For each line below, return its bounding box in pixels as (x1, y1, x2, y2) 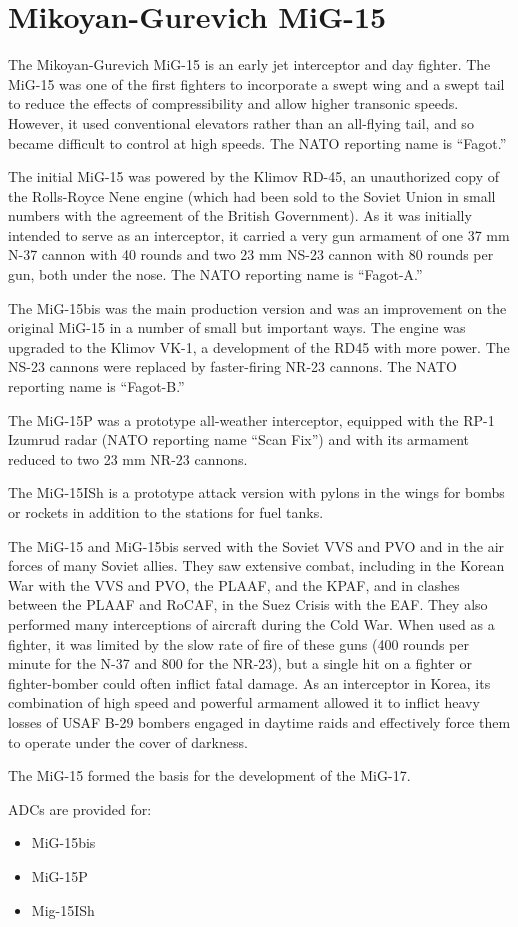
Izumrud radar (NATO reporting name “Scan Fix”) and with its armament (8, 429, 469, 450)
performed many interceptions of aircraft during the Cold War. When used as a (8, 613, 495, 634)
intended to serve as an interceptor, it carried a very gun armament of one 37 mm (8, 224, 510, 245)
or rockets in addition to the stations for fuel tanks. (8, 502, 324, 522)
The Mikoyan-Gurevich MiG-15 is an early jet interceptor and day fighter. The (8, 54, 491, 75)
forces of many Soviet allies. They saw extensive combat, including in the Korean (8, 555, 505, 576)
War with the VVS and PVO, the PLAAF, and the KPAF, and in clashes (8, 574, 460, 595)
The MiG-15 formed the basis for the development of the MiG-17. (8, 765, 411, 786)
